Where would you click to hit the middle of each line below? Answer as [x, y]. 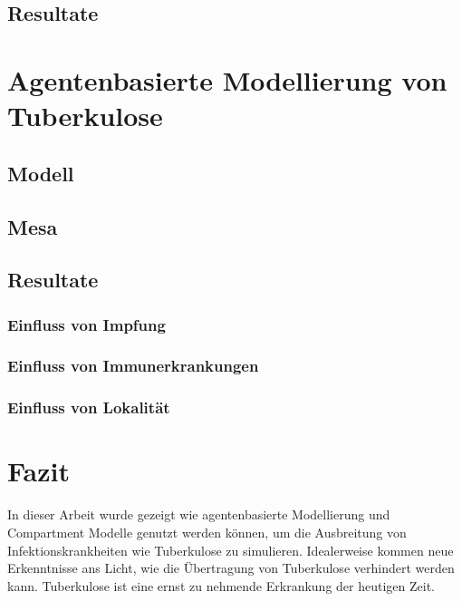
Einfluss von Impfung [87, 324]
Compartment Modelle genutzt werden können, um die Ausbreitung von [207, 532]
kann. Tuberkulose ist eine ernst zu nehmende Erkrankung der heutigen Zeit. [221, 585]
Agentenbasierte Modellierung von [227, 79]
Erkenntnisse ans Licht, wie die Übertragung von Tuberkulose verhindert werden [231, 568]
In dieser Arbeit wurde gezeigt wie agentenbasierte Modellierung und [199, 514]
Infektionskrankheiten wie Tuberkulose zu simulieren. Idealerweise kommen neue [231, 550]
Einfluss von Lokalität [89, 407]
